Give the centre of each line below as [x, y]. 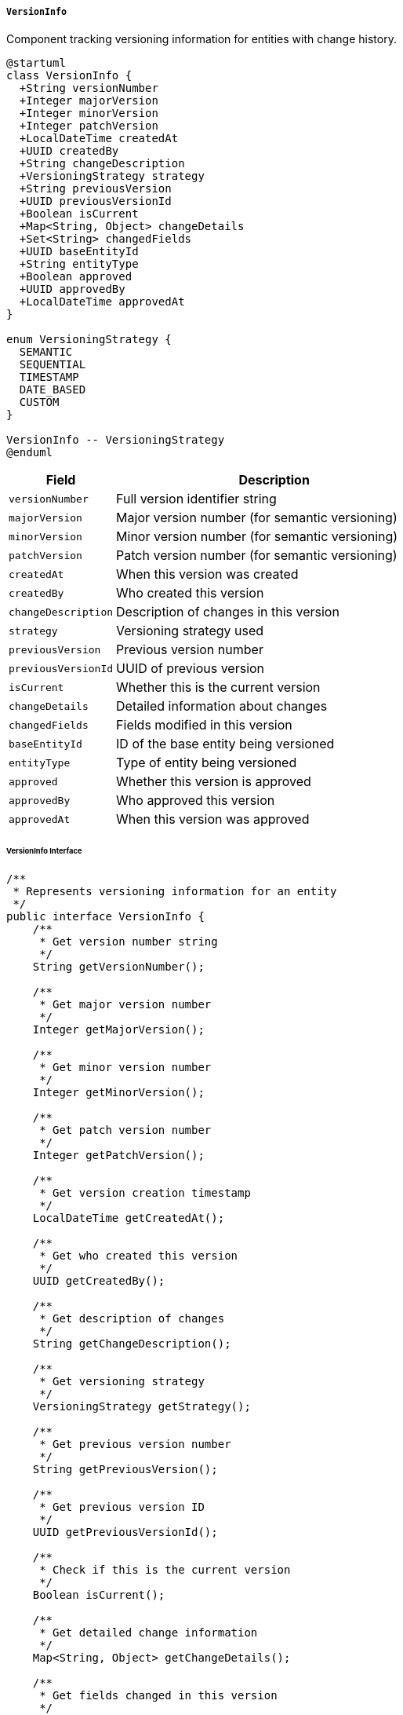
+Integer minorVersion [89, 113]
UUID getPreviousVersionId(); [125, 1532]
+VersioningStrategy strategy [112, 176]
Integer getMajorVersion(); [118, 1030]
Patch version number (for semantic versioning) [257, 556]
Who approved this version [196, 801]
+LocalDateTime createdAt [99, 139]
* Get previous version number [135, 1444]
